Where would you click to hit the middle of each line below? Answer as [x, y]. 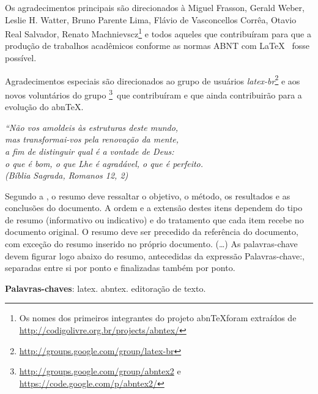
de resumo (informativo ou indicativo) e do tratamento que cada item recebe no [154, 219]
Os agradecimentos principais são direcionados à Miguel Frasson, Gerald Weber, [155, 7]
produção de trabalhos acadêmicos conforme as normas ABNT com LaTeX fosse [157, 46]
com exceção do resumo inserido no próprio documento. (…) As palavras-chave [151, 244]
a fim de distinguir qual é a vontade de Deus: [90, 151]
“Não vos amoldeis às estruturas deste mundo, [92, 127]
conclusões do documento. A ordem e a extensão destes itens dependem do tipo [154, 208]
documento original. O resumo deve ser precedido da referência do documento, [152, 232]
